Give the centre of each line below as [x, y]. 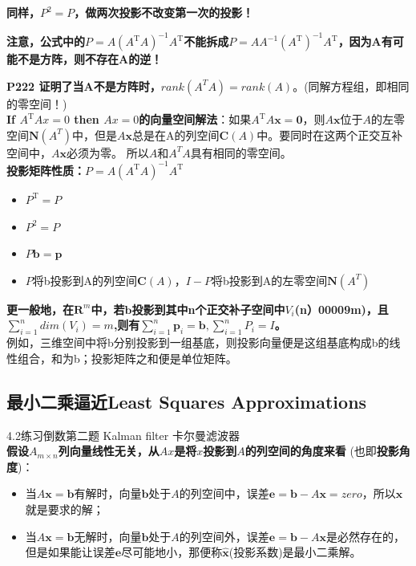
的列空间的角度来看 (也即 [311, 451]
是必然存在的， [365, 536]
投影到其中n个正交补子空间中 [208, 309]
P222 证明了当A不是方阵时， [84, 86]
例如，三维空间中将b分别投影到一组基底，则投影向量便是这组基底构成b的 [198, 342]
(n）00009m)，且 [341, 309]
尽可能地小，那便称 [172, 552]
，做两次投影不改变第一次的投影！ [164, 12]
